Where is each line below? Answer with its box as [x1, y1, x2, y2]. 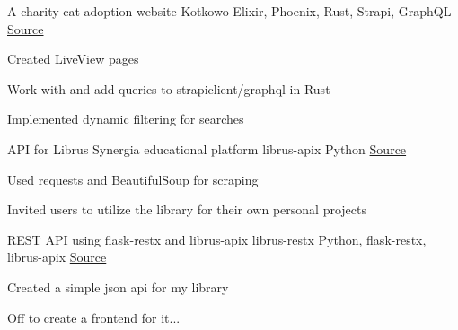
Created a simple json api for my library [7, 277, 229, 296]
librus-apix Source [7, 247, 107, 266]
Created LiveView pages [7, 49, 139, 68]
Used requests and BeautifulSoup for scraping [7, 169, 259, 188]
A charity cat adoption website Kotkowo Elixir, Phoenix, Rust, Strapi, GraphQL [7, 2, 452, 20]
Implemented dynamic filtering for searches [7, 109, 244, 128]
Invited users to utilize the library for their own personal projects [7, 200, 366, 219]
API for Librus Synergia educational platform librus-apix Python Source [7, 139, 407, 158]
